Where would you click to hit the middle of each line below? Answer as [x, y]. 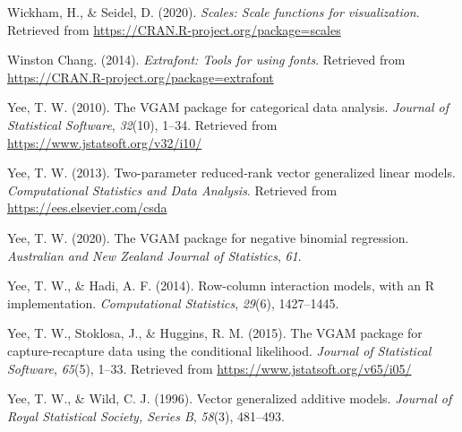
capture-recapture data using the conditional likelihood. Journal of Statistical [219, 350]
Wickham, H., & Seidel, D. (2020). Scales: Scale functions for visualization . [214, 12]
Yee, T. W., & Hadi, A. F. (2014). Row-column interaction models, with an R [221, 285]
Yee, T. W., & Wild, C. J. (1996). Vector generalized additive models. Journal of [230, 398]
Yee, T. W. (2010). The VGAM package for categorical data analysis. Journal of [228, 107]
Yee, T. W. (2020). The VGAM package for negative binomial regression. [208, 237]
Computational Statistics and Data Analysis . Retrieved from [172, 190]
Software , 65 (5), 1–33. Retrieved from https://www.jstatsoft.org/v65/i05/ [210, 368]
